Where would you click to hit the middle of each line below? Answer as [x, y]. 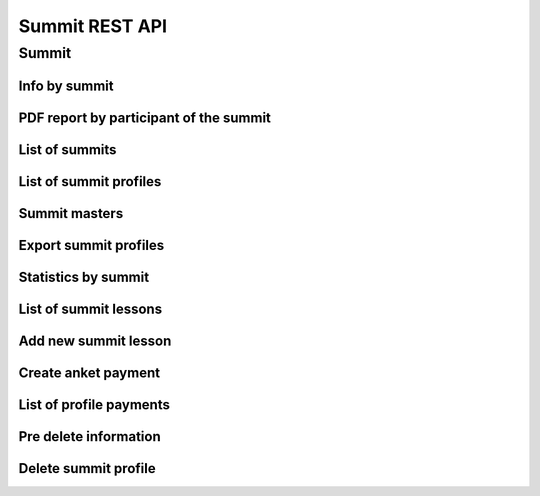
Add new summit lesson [95, 340]
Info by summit [66, 85]
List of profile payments [94, 404]
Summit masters [71, 213]
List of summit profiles [90, 181]
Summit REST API [93, 26]
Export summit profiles [91, 245]
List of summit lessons [90, 308]
